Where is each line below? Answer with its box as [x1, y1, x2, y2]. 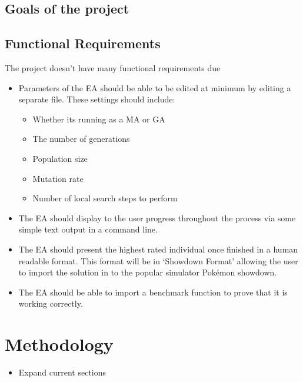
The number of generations [32, 132, 130, 145]
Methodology [5, 332, 114, 356]
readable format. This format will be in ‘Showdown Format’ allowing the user [18, 254, 298, 267]
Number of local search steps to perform [32, 192, 178, 204]
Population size [32, 152, 88, 164]
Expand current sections [18, 366, 106, 378]
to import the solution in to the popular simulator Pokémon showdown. [18, 266, 277, 278]
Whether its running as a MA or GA [32, 112, 165, 125]
